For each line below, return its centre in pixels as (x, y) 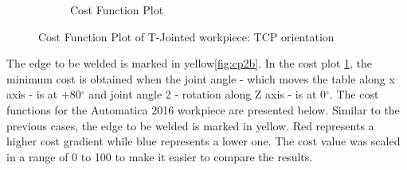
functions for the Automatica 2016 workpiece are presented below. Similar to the (203, 109)
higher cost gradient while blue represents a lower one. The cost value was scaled (203, 141)
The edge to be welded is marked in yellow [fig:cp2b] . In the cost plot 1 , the (190, 63)
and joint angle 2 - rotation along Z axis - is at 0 (207, 94)
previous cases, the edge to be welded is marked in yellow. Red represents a (190, 125)
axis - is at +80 (44, 94)
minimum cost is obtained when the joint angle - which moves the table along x (201, 78)
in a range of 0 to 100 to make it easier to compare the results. (160, 156)
